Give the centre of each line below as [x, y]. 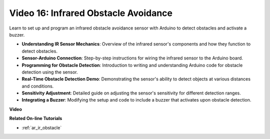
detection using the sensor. [50, 72]
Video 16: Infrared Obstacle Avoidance [91, 13]
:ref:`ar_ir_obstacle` [42, 127]
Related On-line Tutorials [36, 118]
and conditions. [38, 86]
